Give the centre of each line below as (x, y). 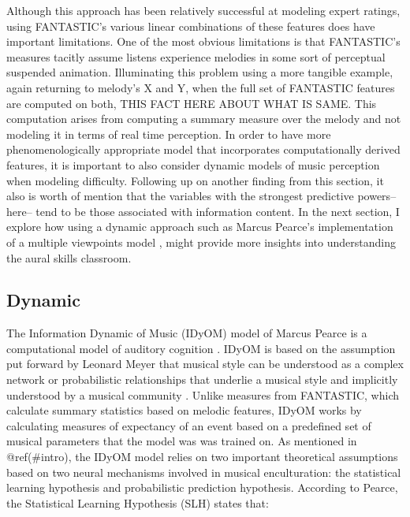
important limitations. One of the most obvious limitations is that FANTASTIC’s (203, 41)
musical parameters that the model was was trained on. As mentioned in (182, 441)
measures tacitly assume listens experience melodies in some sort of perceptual (196, 56)
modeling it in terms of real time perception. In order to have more (169, 134)
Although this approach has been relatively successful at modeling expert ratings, (203, 10)
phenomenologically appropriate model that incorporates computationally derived (203, 149)
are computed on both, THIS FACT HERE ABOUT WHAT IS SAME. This (192, 103)
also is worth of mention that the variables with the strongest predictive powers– (201, 196)
